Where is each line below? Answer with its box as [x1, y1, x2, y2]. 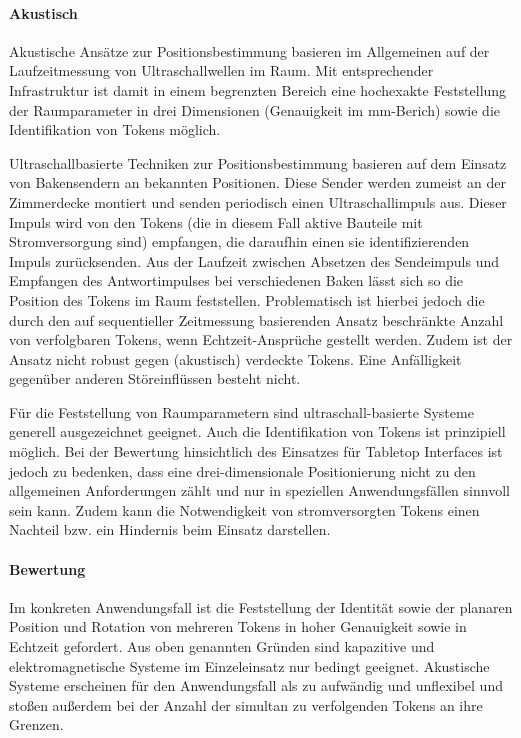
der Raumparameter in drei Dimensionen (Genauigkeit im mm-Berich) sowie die [9, 99, 500, 120]
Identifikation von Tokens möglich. [9, 119, 221, 140]
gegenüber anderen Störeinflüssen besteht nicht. [9, 368, 301, 389]
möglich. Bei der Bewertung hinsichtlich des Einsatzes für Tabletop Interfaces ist [9, 441, 503, 462]
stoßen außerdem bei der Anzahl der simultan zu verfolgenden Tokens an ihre [9, 694, 483, 715]
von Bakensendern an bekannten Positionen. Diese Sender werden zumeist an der [9, 172, 506, 193]
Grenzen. [9, 714, 64, 735]
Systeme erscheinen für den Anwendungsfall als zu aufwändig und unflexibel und [9, 675, 503, 696]
